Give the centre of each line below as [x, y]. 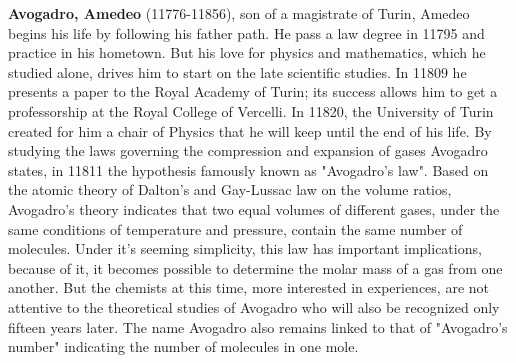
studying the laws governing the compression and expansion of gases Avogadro [248, 150]
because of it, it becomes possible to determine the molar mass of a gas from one [255, 267]
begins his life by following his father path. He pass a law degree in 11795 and [246, 32]
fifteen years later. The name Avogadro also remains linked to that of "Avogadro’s [258, 326]
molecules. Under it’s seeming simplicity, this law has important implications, [245, 248]
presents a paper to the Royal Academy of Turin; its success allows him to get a [253, 91]
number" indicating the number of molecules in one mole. [183, 346]
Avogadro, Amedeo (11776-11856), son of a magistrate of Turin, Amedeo [239, 13]
